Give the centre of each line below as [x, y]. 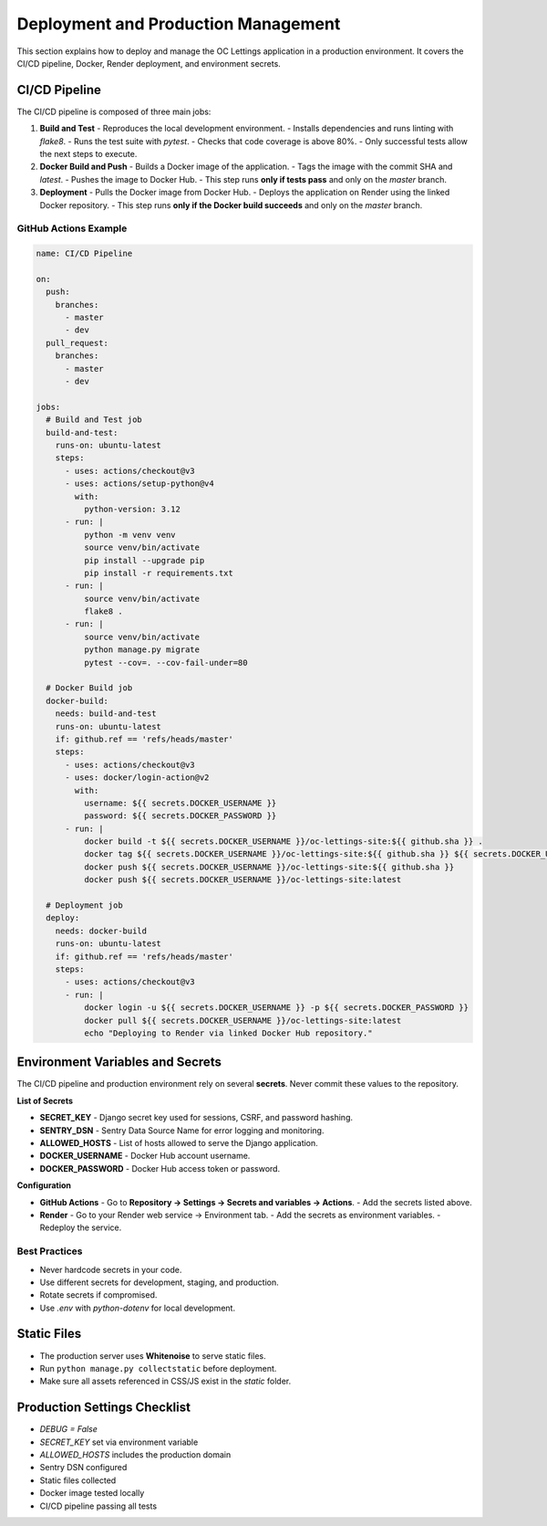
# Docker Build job [89, 688]
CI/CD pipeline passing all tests [98, 1506]
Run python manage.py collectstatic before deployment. [158, 1368]
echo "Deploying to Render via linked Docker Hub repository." [228, 1033]
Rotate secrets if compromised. [98, 1295]
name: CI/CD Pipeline [84, 254]
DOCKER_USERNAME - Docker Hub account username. [145, 1156]
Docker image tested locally [92, 1493]
